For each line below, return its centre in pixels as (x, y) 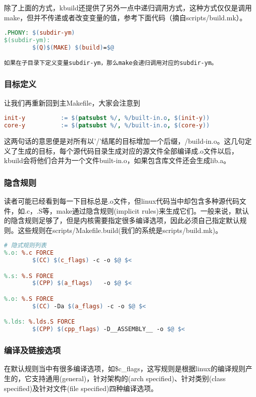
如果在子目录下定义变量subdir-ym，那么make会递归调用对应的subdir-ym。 (111, 63)
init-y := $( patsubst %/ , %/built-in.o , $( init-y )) (107, 118)
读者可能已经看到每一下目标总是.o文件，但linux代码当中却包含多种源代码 (122, 200)
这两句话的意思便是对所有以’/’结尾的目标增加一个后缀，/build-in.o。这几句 (125, 141)
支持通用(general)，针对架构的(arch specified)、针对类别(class (128, 378)
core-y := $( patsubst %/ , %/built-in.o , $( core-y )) (107, 126)
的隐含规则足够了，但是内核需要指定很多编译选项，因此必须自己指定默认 (122, 220)
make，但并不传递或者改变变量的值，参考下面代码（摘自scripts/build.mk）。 (125, 17)
